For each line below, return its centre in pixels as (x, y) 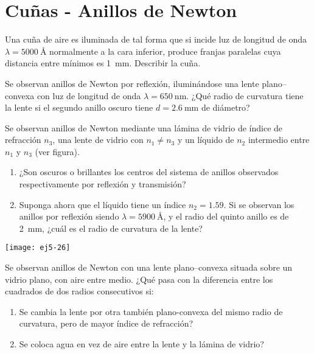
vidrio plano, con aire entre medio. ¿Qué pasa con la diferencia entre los (139, 279)
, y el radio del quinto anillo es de (226, 216)
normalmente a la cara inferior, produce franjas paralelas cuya (165, 51)
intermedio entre (279, 140)
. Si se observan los (259, 204)
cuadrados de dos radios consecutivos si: (79, 291)
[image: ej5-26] (38, 248)
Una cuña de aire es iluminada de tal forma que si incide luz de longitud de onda (156, 39)
